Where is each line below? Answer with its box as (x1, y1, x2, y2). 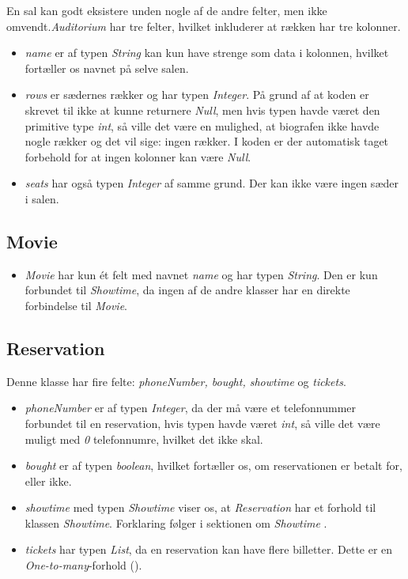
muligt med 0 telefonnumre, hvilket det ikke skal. (25, 430, 263, 447)
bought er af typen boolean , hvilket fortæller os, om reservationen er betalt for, (25, 457, 402, 474)
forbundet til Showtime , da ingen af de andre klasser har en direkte (25, 282, 350, 298)
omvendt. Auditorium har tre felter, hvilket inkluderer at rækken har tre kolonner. (6, 17, 401, 34)
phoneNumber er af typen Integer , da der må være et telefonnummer (25, 399, 357, 416)
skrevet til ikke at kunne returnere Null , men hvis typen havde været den (25, 101, 380, 118)
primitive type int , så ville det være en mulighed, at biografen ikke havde (25, 117, 380, 134)
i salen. (25, 190, 59, 206)
